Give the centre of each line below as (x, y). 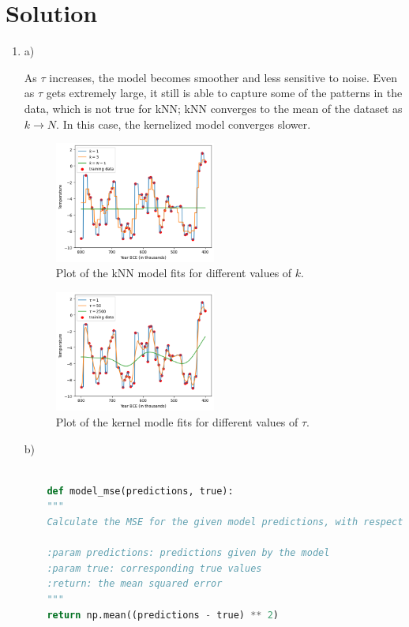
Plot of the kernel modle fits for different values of (177, 422)
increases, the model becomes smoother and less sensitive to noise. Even (223, 77)
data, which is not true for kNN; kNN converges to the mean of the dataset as (213, 108)
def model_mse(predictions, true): (140, 491)
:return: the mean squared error (135, 584)
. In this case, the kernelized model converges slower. (184, 124)
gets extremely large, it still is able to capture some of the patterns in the (224, 93)
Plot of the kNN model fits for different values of (174, 273)
